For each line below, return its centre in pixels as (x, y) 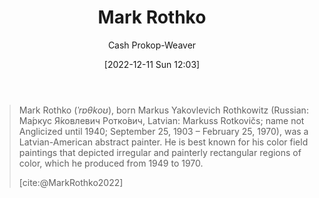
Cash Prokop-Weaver (152, 45)
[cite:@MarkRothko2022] (71, 182)
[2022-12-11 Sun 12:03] (152, 64)
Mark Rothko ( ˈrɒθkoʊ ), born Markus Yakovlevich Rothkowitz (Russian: (163, 110)
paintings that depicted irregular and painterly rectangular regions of (160, 152)
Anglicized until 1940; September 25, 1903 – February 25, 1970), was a (163, 131)
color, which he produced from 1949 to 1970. (111, 163)
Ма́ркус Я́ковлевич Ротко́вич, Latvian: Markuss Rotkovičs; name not (161, 120)
